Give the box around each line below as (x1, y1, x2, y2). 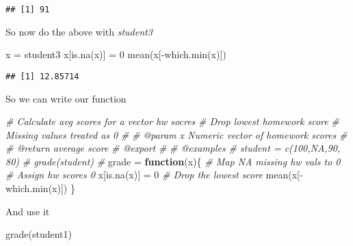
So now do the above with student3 (5, 24, 153, 38)
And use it (5, 204, 50, 218)
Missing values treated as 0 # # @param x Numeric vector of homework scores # (5, 127, 348, 141)
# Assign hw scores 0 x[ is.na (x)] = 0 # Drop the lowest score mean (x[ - (5, 167, 303, 182)
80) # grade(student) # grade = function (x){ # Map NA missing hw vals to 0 (5, 154, 341, 168)
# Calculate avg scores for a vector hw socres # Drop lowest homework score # (5, 114, 339, 128)
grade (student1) (5, 227, 72, 241)
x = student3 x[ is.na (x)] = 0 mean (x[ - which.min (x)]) (5, 47, 226, 61)
